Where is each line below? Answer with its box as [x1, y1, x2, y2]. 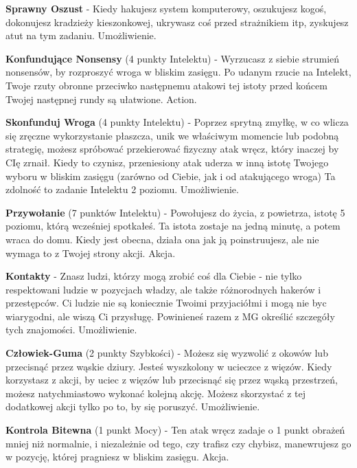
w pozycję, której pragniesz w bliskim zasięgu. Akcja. [5, 449, 229, 464]
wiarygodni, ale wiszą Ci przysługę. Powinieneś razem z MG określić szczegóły [5, 309, 335, 323]
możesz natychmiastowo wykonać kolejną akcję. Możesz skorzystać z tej [5, 386, 306, 400]
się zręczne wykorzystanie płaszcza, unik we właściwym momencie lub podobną [5, 128, 339, 142]
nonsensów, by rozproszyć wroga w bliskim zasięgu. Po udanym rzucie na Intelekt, [5, 65, 352, 79]
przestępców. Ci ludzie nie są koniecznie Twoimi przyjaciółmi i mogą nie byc [5, 296, 327, 310]
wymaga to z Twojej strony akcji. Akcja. [5, 245, 176, 260]
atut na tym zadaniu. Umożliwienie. [5, 28, 157, 43]
